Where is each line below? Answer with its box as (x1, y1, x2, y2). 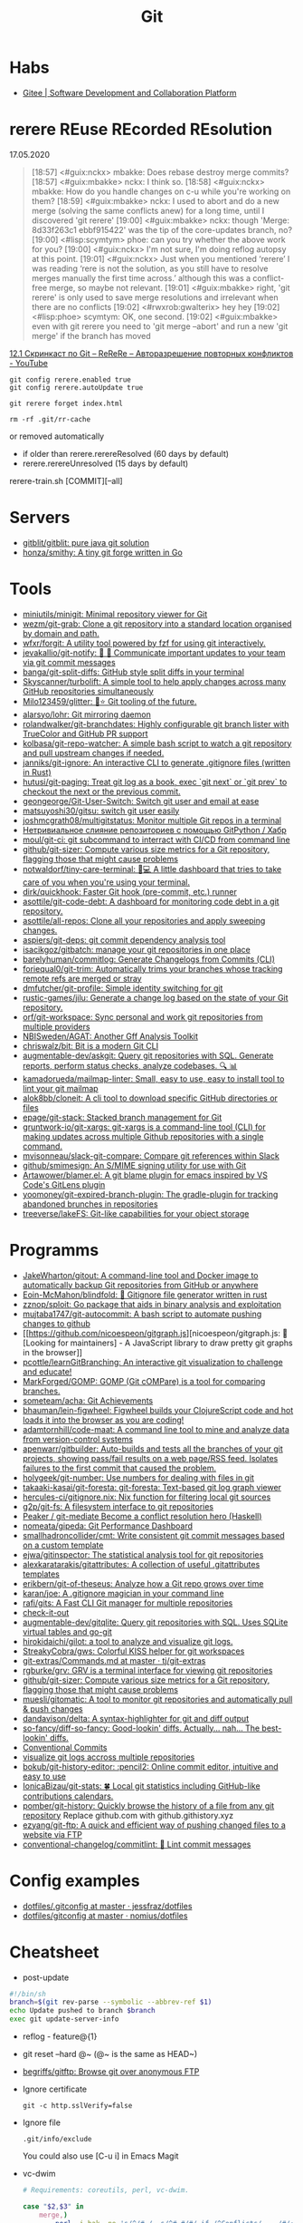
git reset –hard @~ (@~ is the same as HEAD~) (22, 2049, 198, 2060)
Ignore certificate (22, 2083, 88, 2095)
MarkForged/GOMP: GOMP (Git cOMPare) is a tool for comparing (22, 1375, 266, 1386)
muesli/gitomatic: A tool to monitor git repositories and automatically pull (22, 1694, 293, 1704)
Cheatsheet (9, 1942, 99, 1962)
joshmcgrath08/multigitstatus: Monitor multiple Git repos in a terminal (22, 814, 282, 826)
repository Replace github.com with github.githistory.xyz (22, 1810, 233, 1820)
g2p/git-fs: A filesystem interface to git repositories (22, 1500, 214, 1511)
